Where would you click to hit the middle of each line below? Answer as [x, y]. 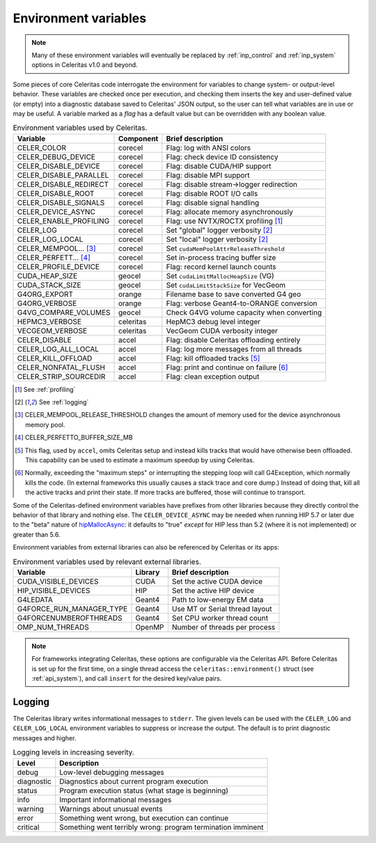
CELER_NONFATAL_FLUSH [61, 367]
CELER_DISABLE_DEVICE [58, 166]
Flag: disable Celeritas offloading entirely [233, 340]
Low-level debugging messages [112, 772]
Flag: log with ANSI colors [208, 148]
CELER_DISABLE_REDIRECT [63, 184]
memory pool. [45, 425]
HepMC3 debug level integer [213, 321]
